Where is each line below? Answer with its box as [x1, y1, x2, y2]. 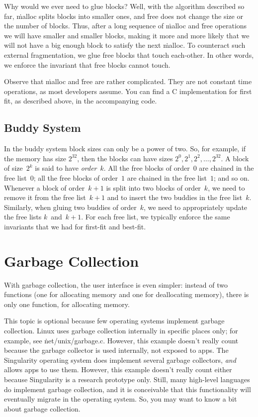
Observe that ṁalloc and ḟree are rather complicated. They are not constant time [4, 76, 252, 87]
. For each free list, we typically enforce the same [81, 211, 230, 222]
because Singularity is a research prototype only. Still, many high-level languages [4, 374, 250, 384]
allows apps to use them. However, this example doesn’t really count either [4, 364, 232, 375]
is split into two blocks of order [106, 182, 201, 193]
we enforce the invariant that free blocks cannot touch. [4, 59, 171, 70]
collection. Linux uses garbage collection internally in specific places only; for [4, 325, 238, 335]
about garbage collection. [4, 403, 81, 414]
